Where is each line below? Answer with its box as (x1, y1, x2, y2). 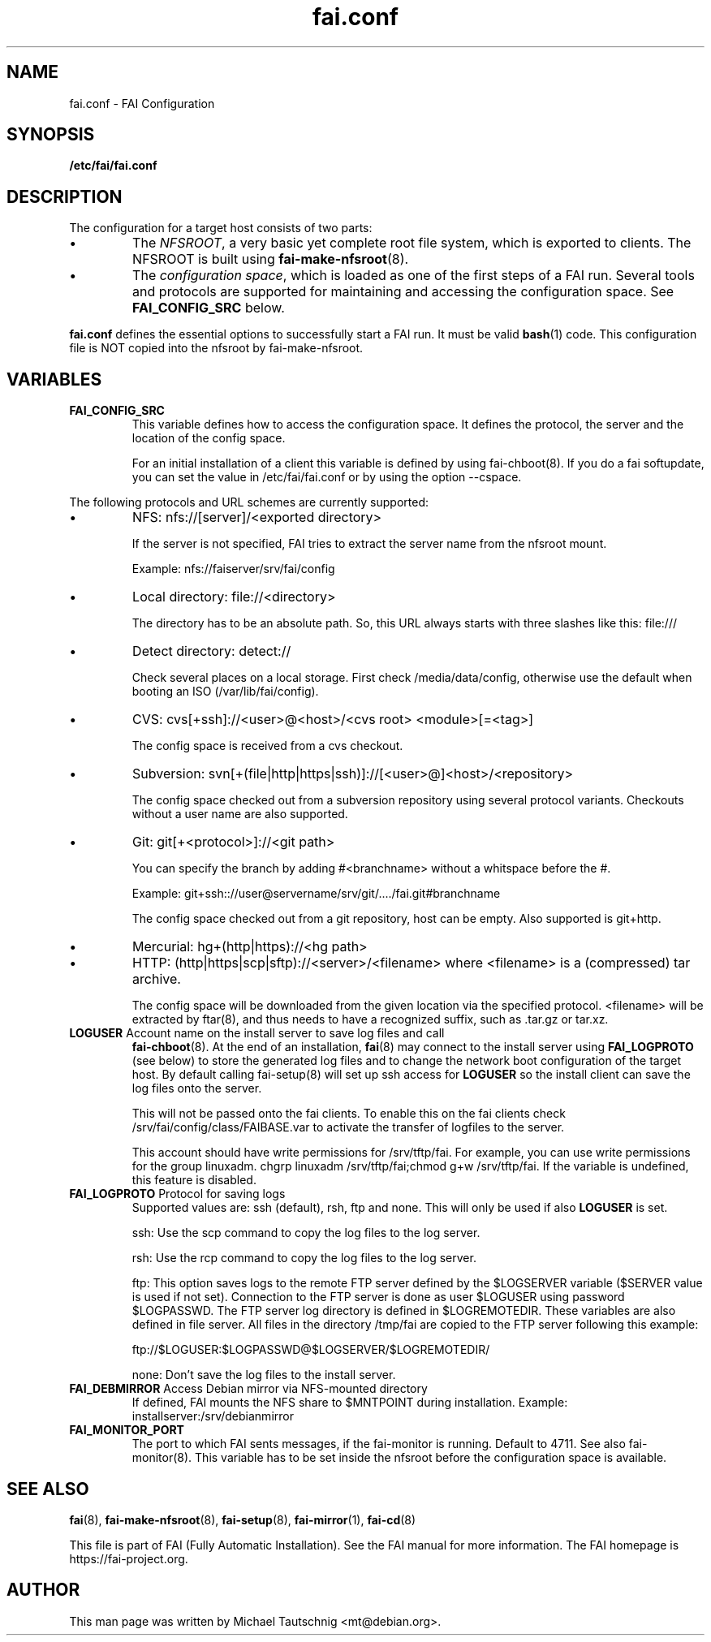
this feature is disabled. (131, 1173, 256, 1187)
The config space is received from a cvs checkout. (131, 739, 403, 753)
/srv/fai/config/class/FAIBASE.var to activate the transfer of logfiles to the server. (131, 1120, 565, 1135)
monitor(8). (131, 1450, 192, 1465)
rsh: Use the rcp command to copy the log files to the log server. (131, 1251, 476, 1265)
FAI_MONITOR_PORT (69, 1423, 184, 1437)
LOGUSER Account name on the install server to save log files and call (69, 1026, 445, 1041)
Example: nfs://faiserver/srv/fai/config (131, 562, 335, 576)
